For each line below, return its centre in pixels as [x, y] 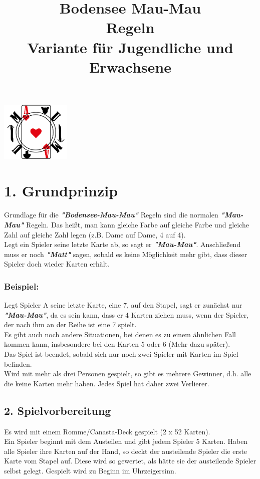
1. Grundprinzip [61, 191]
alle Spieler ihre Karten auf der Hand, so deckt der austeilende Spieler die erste [126, 451]
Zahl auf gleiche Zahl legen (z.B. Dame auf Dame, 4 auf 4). [95, 234]
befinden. [18, 364]
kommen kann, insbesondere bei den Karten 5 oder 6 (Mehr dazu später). [117, 344]
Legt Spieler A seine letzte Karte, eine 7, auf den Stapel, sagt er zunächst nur [123, 305]
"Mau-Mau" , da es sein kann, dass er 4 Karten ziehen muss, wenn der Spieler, [126, 314]
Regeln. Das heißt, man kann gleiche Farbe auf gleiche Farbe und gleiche [137, 224]
